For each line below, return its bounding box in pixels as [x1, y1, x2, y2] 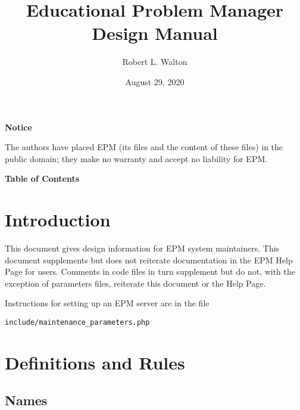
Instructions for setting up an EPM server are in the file [5, 297, 210, 309]
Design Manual [92, 21, 218, 45]
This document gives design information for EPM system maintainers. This [5, 242, 280, 254]
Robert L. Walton [122, 55, 187, 68]
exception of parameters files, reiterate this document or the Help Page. [5, 277, 266, 289]
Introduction [5, 207, 111, 232]
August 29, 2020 [125, 75, 185, 88]
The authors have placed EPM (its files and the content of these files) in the [5, 141, 283, 153]
